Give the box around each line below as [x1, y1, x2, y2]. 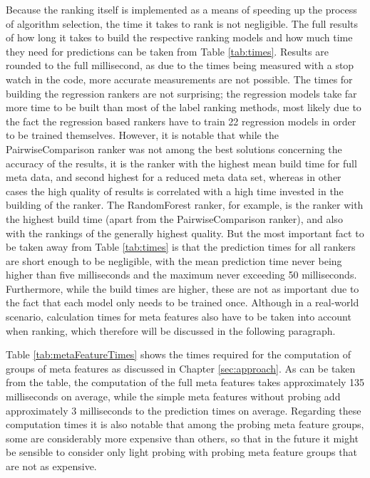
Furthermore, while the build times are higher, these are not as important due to [6, 281, 359, 296]
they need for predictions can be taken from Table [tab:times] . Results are [6, 43, 329, 58]
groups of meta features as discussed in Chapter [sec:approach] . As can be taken [6, 360, 356, 375]
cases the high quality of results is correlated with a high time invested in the [6, 183, 344, 198]
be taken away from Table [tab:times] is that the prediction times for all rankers [6, 239, 356, 254]
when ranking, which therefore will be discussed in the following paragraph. [6, 323, 336, 338]
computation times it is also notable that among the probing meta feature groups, [6, 417, 364, 432]
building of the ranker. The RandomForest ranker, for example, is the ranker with [6, 197, 364, 212]
